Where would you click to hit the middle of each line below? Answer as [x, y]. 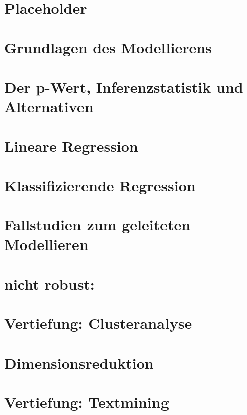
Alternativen [49, 106]
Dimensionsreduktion [79, 362]
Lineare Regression [71, 146]
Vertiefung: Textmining [87, 402]
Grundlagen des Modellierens [108, 47]
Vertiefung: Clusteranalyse [98, 323]
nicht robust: [49, 283]
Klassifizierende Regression [100, 185]
